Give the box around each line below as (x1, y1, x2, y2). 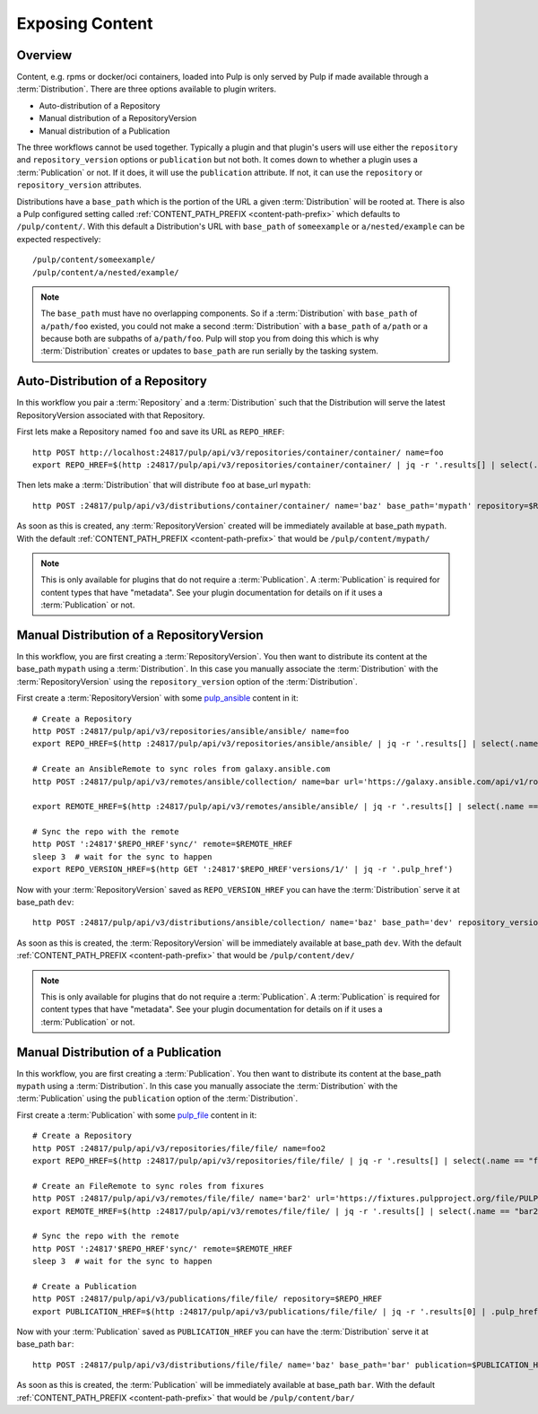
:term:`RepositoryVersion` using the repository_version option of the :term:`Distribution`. (16, 676, 358, 686)
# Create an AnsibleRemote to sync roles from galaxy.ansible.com (32, 764, 331, 774)
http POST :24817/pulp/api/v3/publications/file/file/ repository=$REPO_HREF (32, 1294, 383, 1305)
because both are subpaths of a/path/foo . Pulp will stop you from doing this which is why (40, 333, 379, 345)
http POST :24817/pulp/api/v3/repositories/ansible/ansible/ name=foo (32, 726, 350, 736)
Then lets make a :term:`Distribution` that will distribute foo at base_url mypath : (16, 480, 311, 491)
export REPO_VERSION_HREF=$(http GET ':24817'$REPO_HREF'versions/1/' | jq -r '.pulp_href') (32, 864, 454, 875)
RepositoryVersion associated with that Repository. (16, 409, 205, 421)
